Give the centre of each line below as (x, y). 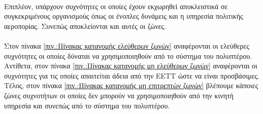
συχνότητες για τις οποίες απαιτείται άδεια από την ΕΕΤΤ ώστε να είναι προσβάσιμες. (132, 75)
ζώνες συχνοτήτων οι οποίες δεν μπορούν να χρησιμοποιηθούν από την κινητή (119, 95)
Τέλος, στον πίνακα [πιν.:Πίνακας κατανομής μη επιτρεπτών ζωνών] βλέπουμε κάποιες (131, 85)
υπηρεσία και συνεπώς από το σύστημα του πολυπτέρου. (87, 105)
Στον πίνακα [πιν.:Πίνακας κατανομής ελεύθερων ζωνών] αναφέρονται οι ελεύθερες (127, 45)
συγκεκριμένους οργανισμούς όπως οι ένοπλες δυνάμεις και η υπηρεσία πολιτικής (124, 16)
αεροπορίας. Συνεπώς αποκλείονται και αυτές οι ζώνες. (85, 26)
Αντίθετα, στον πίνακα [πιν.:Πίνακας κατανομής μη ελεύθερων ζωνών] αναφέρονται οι (131, 66)
